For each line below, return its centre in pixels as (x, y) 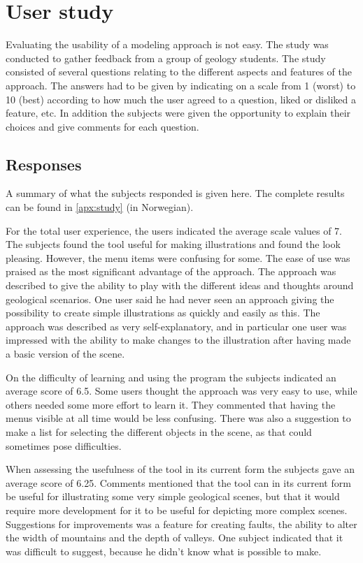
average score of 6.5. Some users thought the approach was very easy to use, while (181, 391)
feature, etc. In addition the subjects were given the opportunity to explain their (178, 113)
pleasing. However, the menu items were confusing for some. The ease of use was (178, 257)
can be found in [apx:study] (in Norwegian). (100, 207)
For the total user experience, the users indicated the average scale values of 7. (174, 230)
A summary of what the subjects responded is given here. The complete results (175, 193)
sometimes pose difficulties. (64, 445)
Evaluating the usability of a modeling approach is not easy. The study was (167, 44)
